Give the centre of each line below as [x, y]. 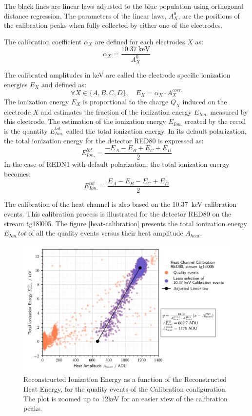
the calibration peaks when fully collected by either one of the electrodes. [113, 25]
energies [16, 84]
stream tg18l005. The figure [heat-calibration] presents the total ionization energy [126, 223]
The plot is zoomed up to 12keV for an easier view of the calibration [126, 398]
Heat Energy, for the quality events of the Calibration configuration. [125, 389]
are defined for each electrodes [140, 41]
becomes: [17, 173]
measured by [229, 111]
